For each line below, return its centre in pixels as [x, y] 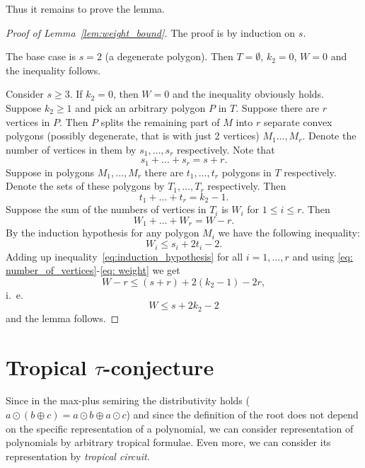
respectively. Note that [226, 149]
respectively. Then [247, 186]
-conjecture [158, 366]
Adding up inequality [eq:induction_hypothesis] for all [124, 256]
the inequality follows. [53, 70]
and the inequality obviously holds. [248, 94]
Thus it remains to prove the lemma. [85, 8]
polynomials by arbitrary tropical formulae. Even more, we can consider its [168, 442]
